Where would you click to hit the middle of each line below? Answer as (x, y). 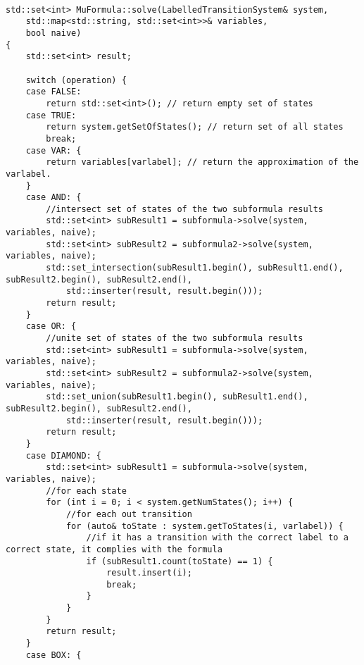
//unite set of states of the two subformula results (175, 338)
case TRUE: (51, 115)
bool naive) (54, 33)
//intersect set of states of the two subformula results (185, 209)
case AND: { (54, 198)
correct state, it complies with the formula (114, 549)
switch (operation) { (76, 80)
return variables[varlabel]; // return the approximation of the (202, 162)
